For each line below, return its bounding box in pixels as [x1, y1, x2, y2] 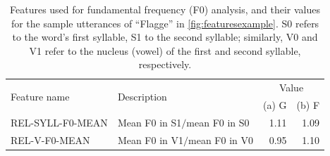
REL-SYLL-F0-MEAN [11, 115, 108, 129]
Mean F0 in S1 [117, 115, 182, 129]
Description [117, 89, 167, 103]
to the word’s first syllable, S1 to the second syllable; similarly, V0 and [12, 30, 318, 44]
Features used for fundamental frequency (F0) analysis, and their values [10, 2, 321, 16]
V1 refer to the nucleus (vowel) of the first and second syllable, [29, 43, 301, 58]
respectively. [138, 57, 192, 72]
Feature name [11, 89, 70, 103]
